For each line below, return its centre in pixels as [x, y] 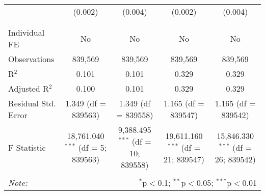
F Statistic [27, 147]
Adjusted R [29, 88]
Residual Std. [32, 103]
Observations [31, 59]
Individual [26, 32]
